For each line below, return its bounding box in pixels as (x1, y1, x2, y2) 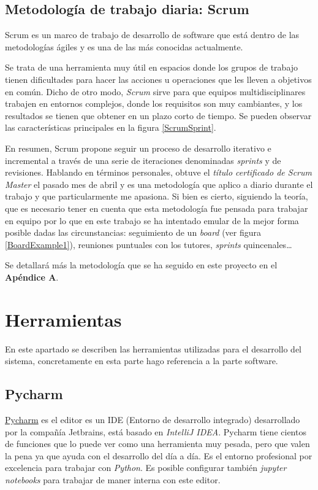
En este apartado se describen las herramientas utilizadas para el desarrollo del (5, 342, 301, 355)
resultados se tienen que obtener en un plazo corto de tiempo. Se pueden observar (5, 109, 312, 122)
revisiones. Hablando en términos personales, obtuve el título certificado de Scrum (5, 166, 312, 179)
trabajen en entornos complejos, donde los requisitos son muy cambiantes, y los (5, 97, 303, 110)
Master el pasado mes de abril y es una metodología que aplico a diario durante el (5, 177, 313, 190)
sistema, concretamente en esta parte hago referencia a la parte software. (5, 354, 278, 367)
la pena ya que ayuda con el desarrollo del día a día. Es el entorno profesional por (5, 449, 312, 462)
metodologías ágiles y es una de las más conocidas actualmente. (5, 40, 243, 53)
